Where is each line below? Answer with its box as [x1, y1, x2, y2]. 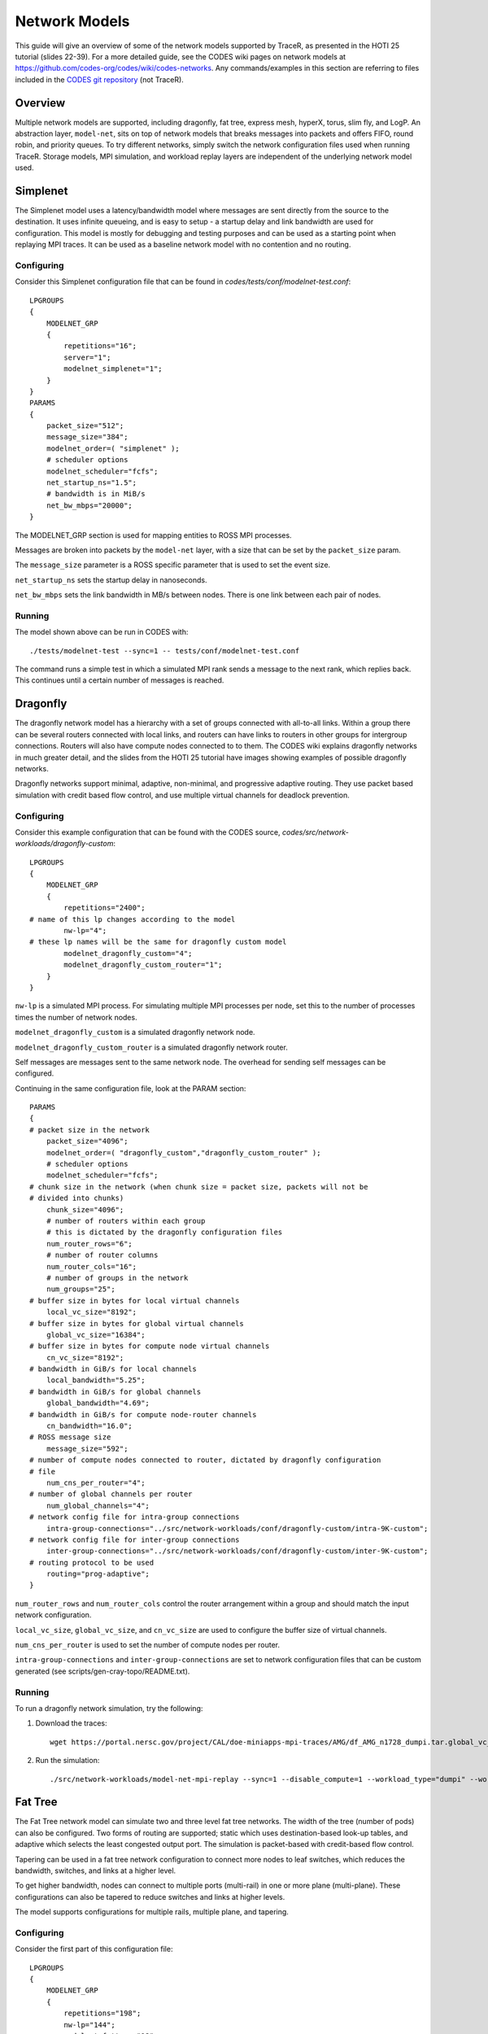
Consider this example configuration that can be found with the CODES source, [15, 827, 281, 837]
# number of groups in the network [46, 1273, 189, 1282]
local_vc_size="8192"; [46, 1307, 137, 1317]
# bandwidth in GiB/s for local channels [29, 1364, 197, 1374]
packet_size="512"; [46, 421, 124, 430]
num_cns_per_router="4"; [46, 1477, 146, 1487]
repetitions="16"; [63, 342, 137, 351]
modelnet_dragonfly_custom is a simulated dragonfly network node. [15, 1028, 255, 1037]
